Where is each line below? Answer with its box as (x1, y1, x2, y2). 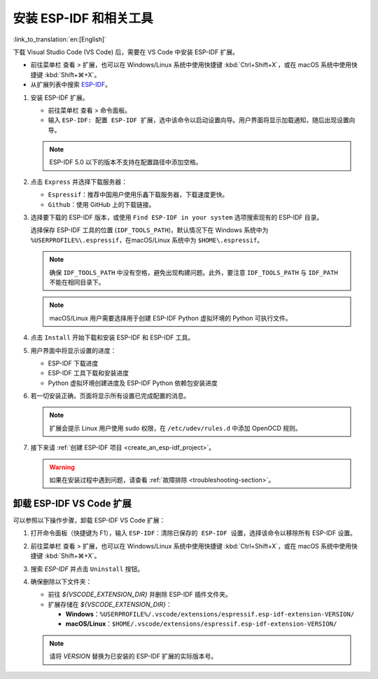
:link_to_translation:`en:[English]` (13, 35, 107, 43)
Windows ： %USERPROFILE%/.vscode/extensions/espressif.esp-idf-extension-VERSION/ (65, 610, 355, 619)
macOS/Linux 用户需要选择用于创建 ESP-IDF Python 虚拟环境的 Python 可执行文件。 (49, 314, 292, 322)
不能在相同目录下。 (49, 278, 105, 286)
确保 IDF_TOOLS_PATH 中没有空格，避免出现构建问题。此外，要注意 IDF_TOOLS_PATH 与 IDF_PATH (49, 268, 339, 276)
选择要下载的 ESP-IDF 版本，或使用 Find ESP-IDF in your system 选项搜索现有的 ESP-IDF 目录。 (30, 213, 323, 222)
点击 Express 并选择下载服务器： (30, 177, 127, 186)
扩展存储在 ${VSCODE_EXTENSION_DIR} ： (48, 600, 172, 608)
